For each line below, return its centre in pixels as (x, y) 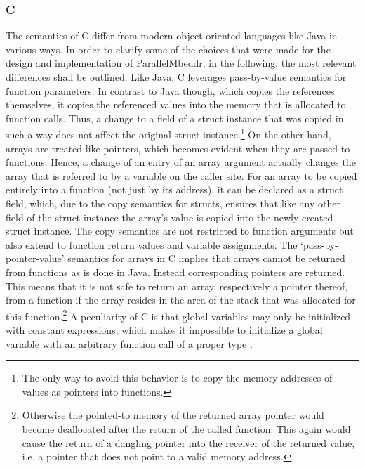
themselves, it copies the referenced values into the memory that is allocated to (176, 104)
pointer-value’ (35, 258)
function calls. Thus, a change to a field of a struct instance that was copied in (175, 118)
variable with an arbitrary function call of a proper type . (129, 343)
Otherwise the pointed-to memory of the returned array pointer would (173, 415)
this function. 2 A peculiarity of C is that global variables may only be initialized (178, 315)
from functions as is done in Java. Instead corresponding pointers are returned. (175, 272)
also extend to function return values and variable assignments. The (152, 244)
